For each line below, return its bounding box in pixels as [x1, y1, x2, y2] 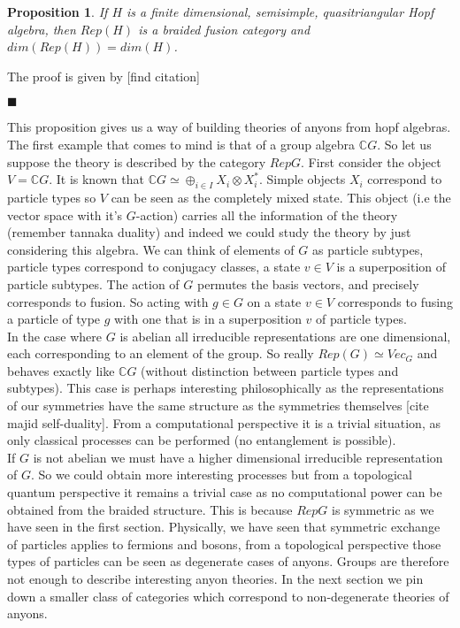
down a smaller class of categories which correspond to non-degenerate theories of [7, 586, 449, 605]
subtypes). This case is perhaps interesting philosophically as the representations [7, 379, 444, 397]
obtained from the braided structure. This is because [7, 500, 293, 518]
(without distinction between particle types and [141, 361, 399, 379]
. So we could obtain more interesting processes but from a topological [30, 465, 412, 484]
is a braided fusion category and [138, 19, 310, 38]
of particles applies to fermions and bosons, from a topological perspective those [7, 534, 441, 553]
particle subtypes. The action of [7, 274, 180, 293]
